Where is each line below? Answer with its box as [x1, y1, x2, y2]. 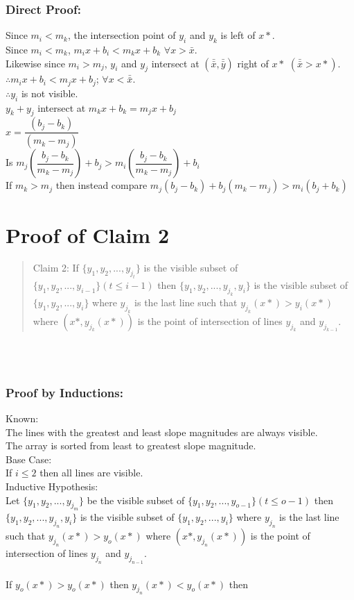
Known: [6, 411, 39, 426]
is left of [220, 28, 256, 42]
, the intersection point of [67, 28, 176, 42]
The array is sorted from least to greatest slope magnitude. [6, 438, 256, 453]
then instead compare [55, 178, 148, 192]
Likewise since [6, 56, 65, 70]
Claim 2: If [33, 260, 79, 275]
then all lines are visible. [39, 465, 143, 480]
